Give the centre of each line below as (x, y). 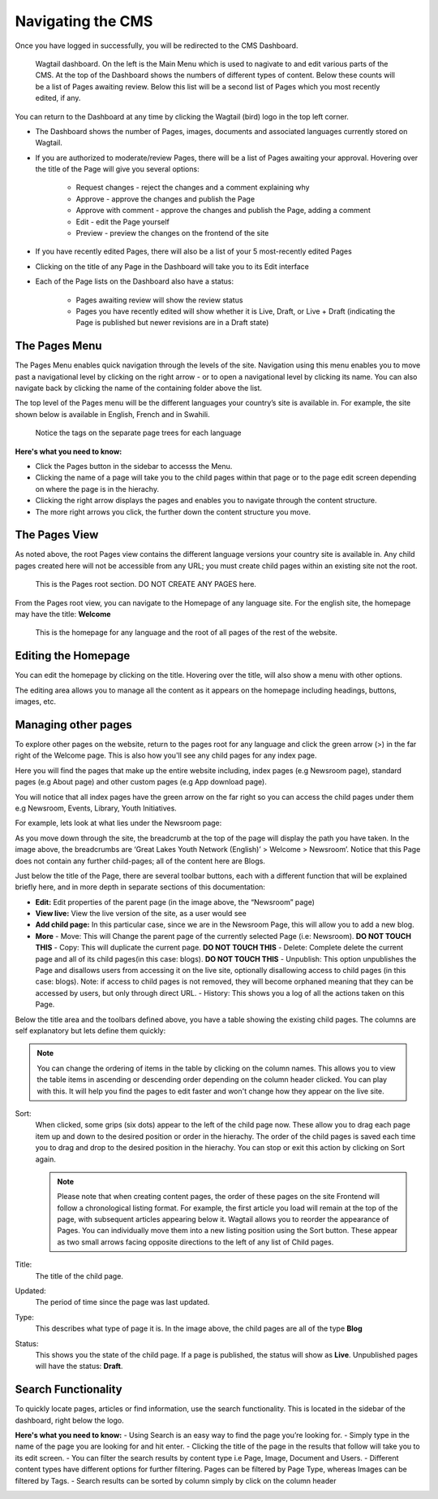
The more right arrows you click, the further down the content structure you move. (173, 511)
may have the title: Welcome (63, 615)
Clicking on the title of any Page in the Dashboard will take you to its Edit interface (172, 266)
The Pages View (57, 535)
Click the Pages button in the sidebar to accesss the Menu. (134, 466)
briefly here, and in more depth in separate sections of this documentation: (140, 887)
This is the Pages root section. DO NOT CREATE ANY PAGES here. (146, 584)
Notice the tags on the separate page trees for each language (139, 433)
